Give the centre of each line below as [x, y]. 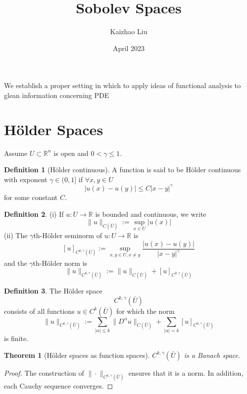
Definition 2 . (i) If [34, 214]
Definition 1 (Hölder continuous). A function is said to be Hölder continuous [123, 170]
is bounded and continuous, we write [151, 214]
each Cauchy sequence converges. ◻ [59, 386]
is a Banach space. [212, 355]
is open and [71, 153]
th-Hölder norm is [60, 263]
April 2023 [129, 48]
